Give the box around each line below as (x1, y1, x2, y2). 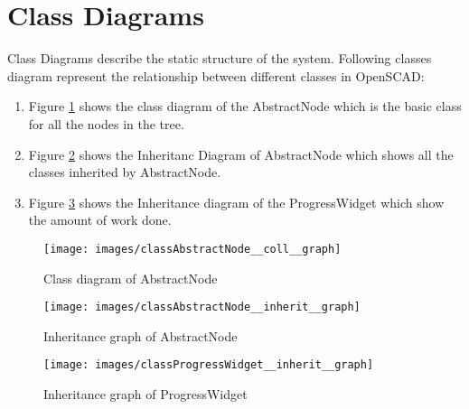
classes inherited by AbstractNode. (28, 163, 221, 181)
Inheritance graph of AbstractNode (43, 326, 238, 345)
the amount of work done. (28, 210, 172, 229)
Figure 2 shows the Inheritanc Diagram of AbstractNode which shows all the (28, 144, 454, 163)
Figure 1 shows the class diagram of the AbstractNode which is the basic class (28, 97, 462, 116)
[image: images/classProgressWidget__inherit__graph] (43, 358, 374, 372)
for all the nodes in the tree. (28, 114, 184, 133)
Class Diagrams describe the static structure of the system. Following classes (7, 49, 432, 68)
